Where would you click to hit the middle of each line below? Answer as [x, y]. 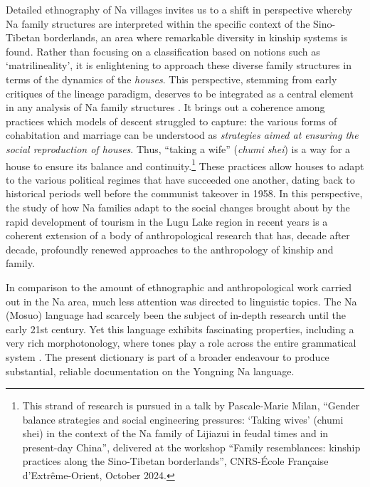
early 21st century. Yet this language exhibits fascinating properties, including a [180, 329]
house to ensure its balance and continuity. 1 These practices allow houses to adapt [185, 164]
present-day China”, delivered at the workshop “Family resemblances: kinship [191, 447]
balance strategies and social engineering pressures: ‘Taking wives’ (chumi [183, 419]
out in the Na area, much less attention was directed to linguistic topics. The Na [181, 301]
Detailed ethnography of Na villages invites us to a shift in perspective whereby [179, 9]
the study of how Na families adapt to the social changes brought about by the [178, 207]
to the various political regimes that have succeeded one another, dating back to [180, 179]
